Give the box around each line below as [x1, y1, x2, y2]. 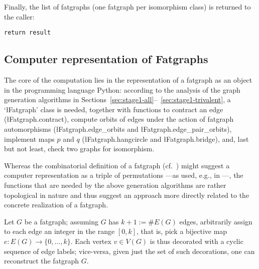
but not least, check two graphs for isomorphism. [4, 143, 155, 154]
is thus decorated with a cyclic [150, 235, 243, 246]
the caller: [4, 11, 35, 22]
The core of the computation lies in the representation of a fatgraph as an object [4, 75, 252, 85]
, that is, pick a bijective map [137, 226, 227, 236]
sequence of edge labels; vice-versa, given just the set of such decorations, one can [4, 245, 255, 256]
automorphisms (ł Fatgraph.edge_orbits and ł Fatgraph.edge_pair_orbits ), [4, 124, 232, 134]
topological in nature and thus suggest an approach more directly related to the [4, 189, 249, 200]
